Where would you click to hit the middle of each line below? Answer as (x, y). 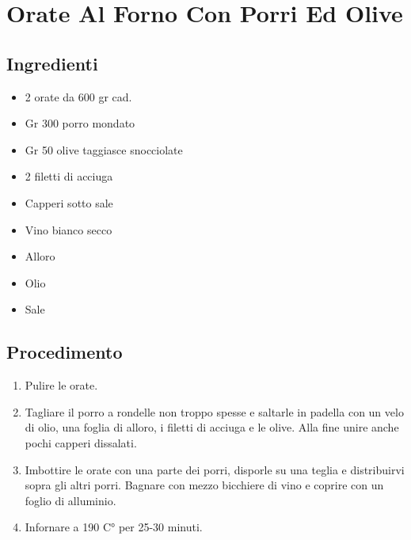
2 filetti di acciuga (69, 176)
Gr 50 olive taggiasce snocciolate (104, 149)
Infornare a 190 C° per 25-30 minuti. (114, 527)
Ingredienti (52, 63)
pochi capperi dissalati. (81, 442)
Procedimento (65, 352)
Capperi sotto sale (69, 202)
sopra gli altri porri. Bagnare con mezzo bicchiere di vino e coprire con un (204, 485)
